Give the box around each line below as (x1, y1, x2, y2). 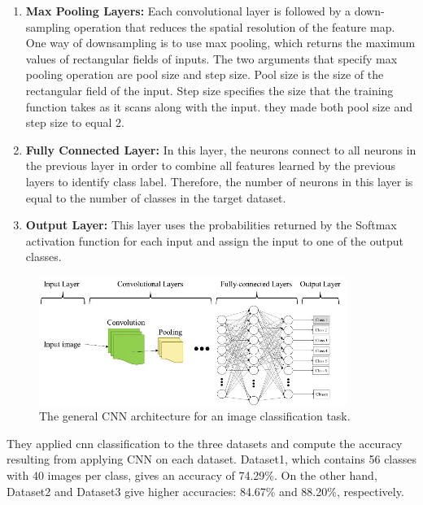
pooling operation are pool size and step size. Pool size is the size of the (25, 66, 384, 83)
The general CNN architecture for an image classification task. (39, 407, 351, 424)
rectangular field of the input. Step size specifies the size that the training (25, 81, 394, 98)
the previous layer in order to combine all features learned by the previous (25, 157, 396, 174)
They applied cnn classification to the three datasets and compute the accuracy (7, 434, 403, 451)
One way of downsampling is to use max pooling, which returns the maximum (25, 34, 416, 51)
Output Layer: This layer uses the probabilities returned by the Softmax (25, 216, 397, 233)
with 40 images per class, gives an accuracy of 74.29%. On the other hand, (7, 466, 377, 483)
